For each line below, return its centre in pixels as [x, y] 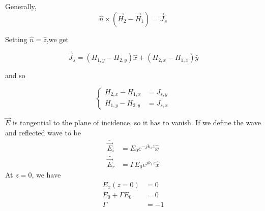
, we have [46, 175]
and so [15, 75]
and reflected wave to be [43, 132]
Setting [16, 39]
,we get [57, 39]
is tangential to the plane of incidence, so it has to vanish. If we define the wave [137, 122]
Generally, [21, 6]
